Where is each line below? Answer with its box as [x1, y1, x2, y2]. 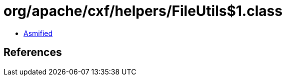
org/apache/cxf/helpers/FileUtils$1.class [3, 2, 282, 19]
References [3, 46, 62, 59]
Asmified [23, 28, 53, 37]
